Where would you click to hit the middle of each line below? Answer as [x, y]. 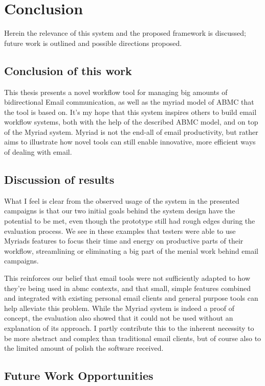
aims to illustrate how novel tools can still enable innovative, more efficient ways [130, 142]
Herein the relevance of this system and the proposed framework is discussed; [125, 33]
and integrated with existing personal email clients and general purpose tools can [131, 298]
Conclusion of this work [68, 70]
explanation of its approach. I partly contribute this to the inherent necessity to [129, 328]
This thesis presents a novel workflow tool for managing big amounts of [116, 92]
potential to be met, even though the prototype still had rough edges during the [130, 221]
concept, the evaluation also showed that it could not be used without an [119, 318]
